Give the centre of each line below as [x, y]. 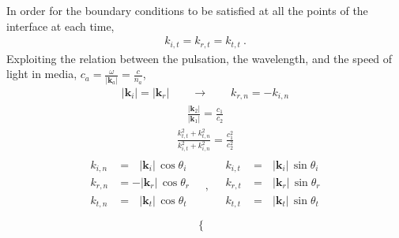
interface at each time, [60, 26]
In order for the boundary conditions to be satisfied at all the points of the [187, 10]
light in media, [42, 74]
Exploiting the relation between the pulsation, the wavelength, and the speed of [199, 58]
